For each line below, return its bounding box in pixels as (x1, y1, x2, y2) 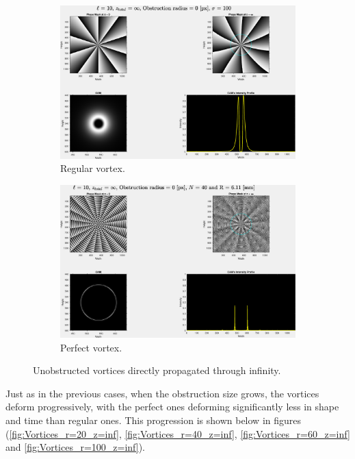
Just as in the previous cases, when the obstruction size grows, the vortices (5, 386, 319, 400)
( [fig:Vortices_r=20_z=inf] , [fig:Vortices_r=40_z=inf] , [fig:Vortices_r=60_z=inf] (5, 426, 350, 441)
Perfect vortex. (60, 340, 122, 354)
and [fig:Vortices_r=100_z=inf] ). (5, 440, 145, 454)
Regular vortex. (60, 161, 125, 175)
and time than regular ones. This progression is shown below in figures (5, 412, 302, 427)
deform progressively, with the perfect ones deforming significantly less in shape (5, 399, 339, 414)
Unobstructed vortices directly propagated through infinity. (33, 363, 281, 377)
